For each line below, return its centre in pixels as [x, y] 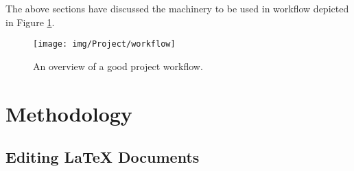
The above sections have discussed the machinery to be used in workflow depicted [177, 8]
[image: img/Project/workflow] [104, 44]
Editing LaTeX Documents [103, 157]
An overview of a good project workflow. [118, 66]
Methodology [69, 113]
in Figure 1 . [30, 22]
